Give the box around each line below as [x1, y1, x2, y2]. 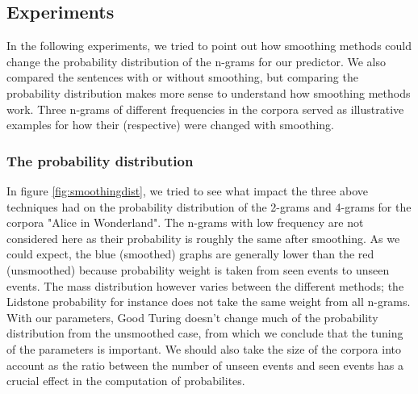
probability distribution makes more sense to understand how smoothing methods [6, 84, 411, 101]
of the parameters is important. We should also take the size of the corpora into [6, 340, 402, 357]
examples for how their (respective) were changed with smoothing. [6, 116, 334, 133]
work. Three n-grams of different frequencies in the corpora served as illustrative [6, 100, 404, 117]
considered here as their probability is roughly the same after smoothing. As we [6, 229, 400, 246]
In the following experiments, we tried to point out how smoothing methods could [6, 37, 412, 54]
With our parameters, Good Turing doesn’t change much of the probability [6, 308, 378, 325]
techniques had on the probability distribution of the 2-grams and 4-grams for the [6, 198, 412, 215]
